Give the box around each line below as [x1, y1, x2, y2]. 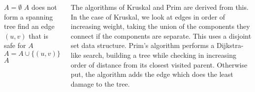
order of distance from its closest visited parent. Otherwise [70, 59, 248, 69]
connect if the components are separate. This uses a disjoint [70, 30, 252, 41]
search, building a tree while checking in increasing [83, 49, 236, 60]
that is [29, 30, 48, 41]
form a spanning [4, 11, 53, 22]
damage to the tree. [70, 78, 130, 89]
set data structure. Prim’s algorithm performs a [70, 40, 215, 50]
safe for [4, 40, 26, 50]
